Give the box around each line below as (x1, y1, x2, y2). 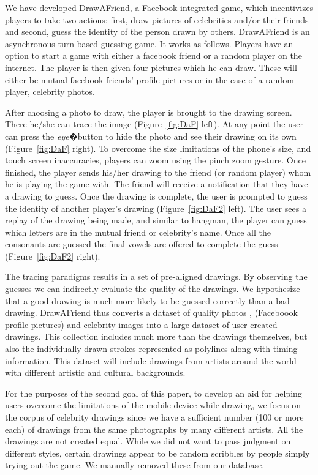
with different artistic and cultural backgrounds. (5, 366, 186, 379)
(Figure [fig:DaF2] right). (5, 249, 100, 262)
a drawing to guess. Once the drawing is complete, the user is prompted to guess (5, 189, 308, 202)
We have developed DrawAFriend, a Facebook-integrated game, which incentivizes (5, 1, 314, 13)
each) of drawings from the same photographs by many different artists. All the (5, 422, 303, 435)
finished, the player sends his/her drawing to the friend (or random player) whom (5, 165, 311, 178)
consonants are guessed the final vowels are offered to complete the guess (5, 238, 278, 250)
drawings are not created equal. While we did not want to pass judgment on (5, 435, 291, 447)
